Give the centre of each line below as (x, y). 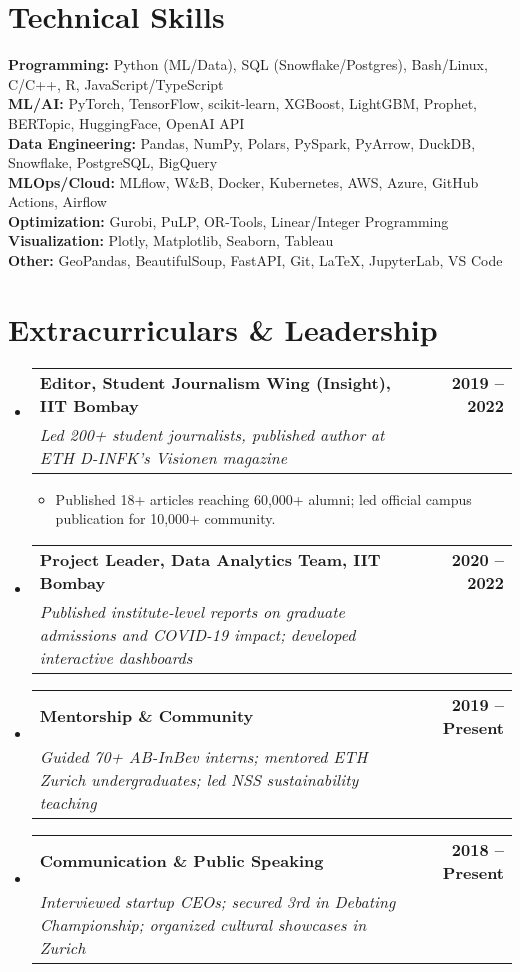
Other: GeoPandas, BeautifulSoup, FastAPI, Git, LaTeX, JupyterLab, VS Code (255, 260)
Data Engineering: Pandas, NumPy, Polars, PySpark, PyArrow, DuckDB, (242, 142)
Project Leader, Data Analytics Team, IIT (210, 559)
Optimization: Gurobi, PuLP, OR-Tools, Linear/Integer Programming (228, 220)
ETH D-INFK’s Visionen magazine (163, 457)
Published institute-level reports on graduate (192, 611)
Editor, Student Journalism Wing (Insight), (215, 382)
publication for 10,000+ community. (165, 518)
